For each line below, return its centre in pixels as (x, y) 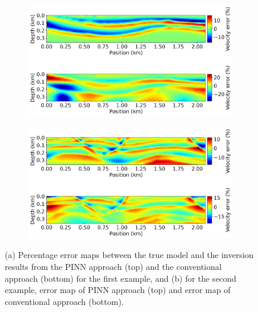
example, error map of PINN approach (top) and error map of (118, 290)
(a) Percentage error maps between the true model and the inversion (129, 255)
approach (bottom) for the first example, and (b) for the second (121, 278)
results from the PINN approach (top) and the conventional (113, 267)
